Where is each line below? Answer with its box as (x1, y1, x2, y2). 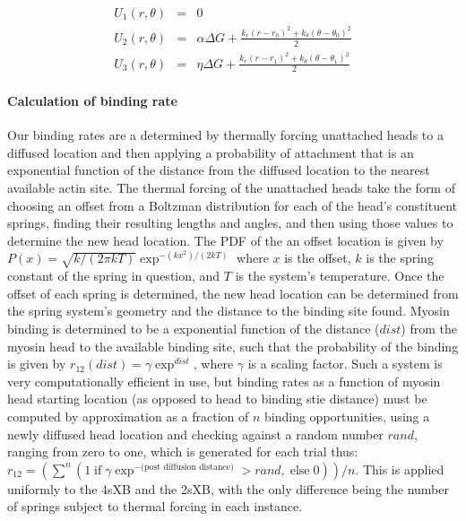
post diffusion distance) (144, 462, 234, 472)
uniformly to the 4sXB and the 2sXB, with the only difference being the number (7, 479, 449, 498)
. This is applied (355, 459, 444, 478)
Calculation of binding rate (7, 91, 177, 110)
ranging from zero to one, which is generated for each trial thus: (7, 442, 358, 461)
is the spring (366, 248, 434, 267)
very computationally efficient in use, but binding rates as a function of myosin (7, 371, 441, 390)
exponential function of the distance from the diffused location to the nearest (7, 161, 430, 179)
